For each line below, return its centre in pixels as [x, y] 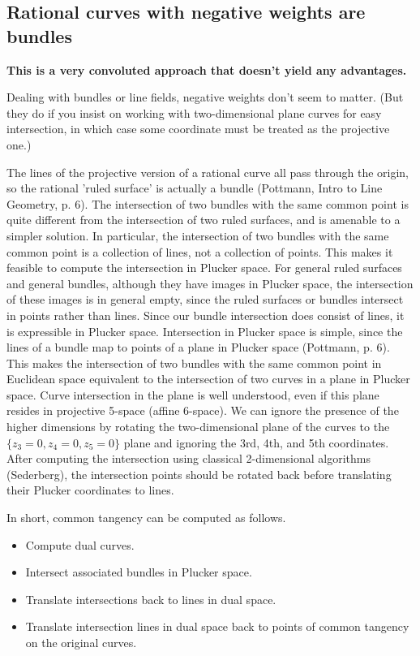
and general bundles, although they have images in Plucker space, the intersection [210, 283]
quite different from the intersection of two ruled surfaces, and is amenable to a [204, 220]
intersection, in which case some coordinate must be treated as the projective [198, 129]
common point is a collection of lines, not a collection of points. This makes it [200, 251]
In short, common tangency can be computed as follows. [146, 518]
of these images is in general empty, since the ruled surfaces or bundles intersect [205, 299]
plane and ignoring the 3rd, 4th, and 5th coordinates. [256, 442]
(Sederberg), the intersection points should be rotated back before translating [199, 474]
